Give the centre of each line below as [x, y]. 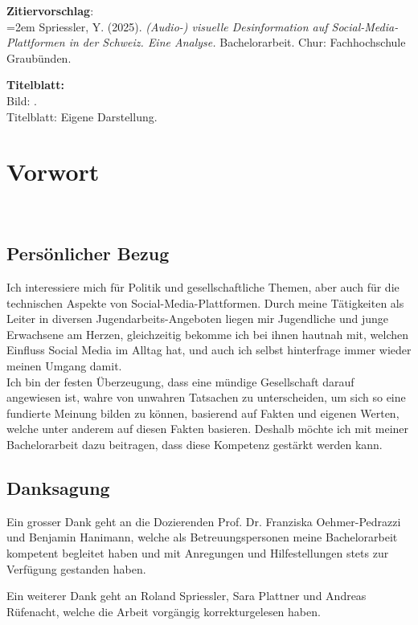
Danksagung [58, 488]
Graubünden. [39, 57]
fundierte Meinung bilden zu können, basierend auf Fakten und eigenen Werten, [203, 413]
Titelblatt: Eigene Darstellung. [82, 116]
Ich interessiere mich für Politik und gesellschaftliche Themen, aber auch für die [203, 287]
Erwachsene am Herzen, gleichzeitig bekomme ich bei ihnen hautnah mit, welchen [208, 334]
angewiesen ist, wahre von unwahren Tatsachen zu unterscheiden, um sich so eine [206, 397]
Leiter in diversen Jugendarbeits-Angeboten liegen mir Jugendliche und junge [197, 319]
